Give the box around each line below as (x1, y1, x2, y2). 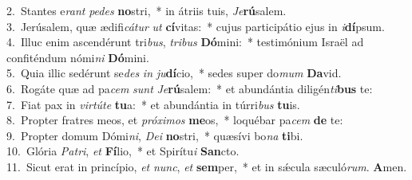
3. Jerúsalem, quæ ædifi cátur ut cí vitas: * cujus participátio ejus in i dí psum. (6, 18, 385, 34)
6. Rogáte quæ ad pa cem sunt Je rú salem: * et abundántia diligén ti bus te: (6, 80, 373, 96)
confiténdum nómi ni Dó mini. (6, 49, 149, 65)
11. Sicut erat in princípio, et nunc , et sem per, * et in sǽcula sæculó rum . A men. (6, 158, 407, 174)
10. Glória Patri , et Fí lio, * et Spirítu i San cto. (6, 143, 240, 159)
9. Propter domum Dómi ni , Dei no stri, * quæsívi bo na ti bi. (6, 127, 303, 143)
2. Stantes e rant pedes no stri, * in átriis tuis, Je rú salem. (6, 2, 287, 18)
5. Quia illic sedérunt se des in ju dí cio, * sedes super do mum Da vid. (6, 65, 342, 81)
